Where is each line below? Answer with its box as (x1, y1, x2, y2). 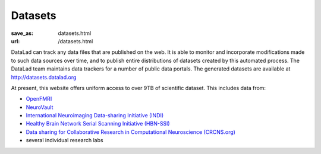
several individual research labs (26, 137, 103, 144)
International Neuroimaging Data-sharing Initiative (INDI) (26, 112, 164, 119)
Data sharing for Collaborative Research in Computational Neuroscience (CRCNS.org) (26, 128, 236, 136)
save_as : (11, 30, 34, 37)
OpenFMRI (26, 95, 52, 102)
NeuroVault (26, 104, 53, 111)
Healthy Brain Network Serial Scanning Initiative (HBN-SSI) (26, 120, 170, 127)
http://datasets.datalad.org (11, 73, 77, 81)
